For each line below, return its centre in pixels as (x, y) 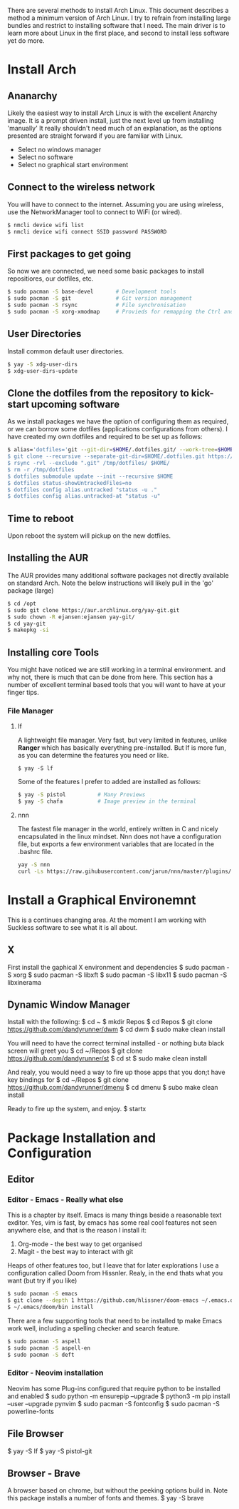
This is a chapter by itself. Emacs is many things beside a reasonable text (115, 1215)
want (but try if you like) (42, 1280)
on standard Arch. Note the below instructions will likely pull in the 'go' (111, 583)
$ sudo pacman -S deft (41, 1355)
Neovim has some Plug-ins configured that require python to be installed (114, 1388)
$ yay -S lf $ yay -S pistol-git (50, 1451)
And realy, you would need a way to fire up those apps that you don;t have (116, 1072)
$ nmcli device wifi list (46, 225)
